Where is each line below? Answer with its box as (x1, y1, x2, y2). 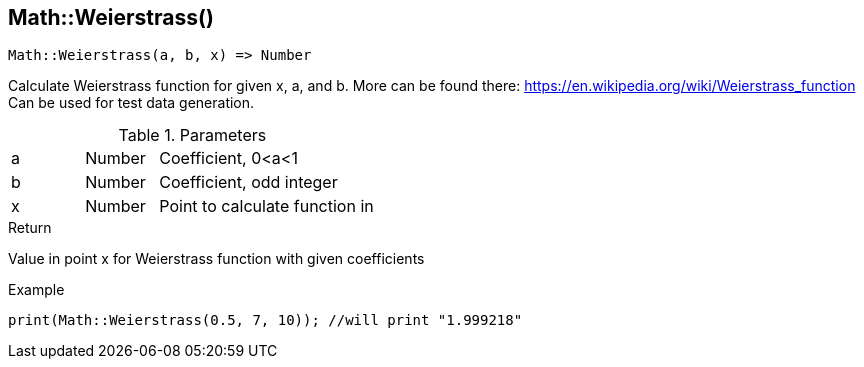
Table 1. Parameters (118, 125, 267, 146)
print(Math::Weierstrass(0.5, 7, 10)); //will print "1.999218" (8, 312, 523, 329)
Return (8, 219, 52, 237)
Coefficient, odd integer (159, 172, 338, 193)
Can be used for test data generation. (8, 94, 255, 112)
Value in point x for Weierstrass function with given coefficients (8, 250, 425, 268)
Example (8, 281, 65, 299)
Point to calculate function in (159, 196, 374, 217)
